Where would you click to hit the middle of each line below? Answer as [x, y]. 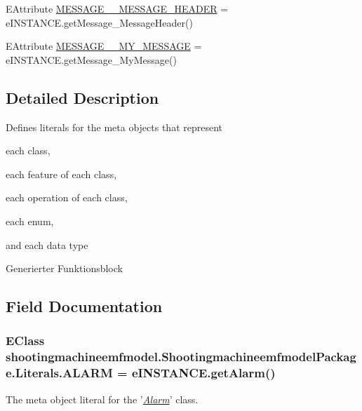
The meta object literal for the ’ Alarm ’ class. [102, 399]
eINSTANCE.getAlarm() [203, 373]
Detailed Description [82, 97]
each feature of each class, [61, 174]
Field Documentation [84, 306]
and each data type [47, 244]
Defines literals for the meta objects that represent [114, 127]
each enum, [30, 221]
